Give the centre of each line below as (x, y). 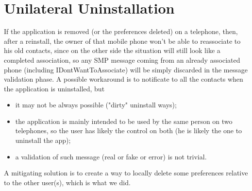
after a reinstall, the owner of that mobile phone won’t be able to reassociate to (122, 41)
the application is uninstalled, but (54, 88)
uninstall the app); (43, 140)
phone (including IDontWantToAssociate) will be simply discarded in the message (126, 69)
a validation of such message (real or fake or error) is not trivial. (111, 156)
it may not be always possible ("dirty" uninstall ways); (96, 105)
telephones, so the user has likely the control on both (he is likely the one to (129, 130)
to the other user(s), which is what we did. (67, 182)
